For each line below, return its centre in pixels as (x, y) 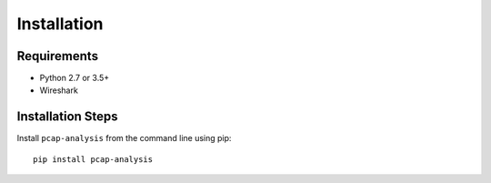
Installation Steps (67, 117)
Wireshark (59, 90)
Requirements (58, 56)
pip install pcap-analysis (93, 159)
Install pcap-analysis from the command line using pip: (124, 138)
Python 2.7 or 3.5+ (75, 78)
